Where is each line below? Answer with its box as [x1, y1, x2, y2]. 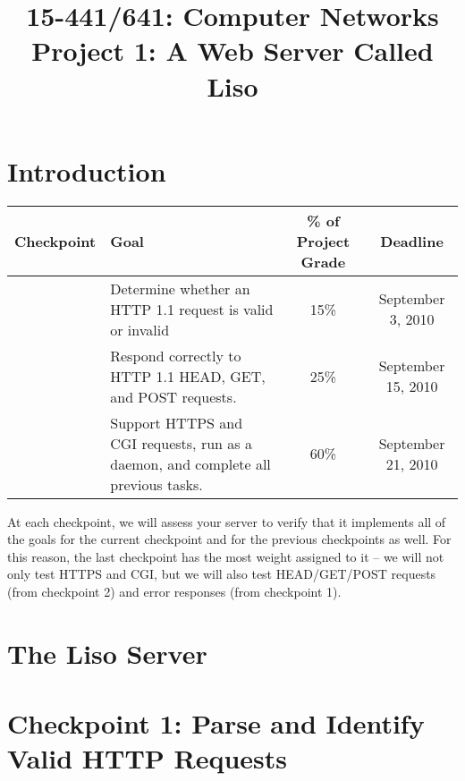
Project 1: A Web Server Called [31, 32, 434, 69]
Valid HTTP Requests [7, 740, 288, 777]
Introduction [7, 152, 166, 189]
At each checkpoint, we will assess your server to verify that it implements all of [7, 512, 446, 531]
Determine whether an [110, 277, 250, 299]
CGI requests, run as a [110, 432, 252, 454]
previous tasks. [110, 473, 203, 495]
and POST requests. [110, 386, 237, 407]
